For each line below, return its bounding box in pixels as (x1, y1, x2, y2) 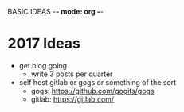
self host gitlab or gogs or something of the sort (18, 77, 177, 87)
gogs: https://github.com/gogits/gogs (30, 86, 155, 95)
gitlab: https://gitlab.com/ (30, 95, 115, 104)
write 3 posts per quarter (30, 69, 113, 79)
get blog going (18, 60, 68, 70)
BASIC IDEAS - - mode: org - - (7, 7, 104, 16)
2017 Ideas (7, 35, 80, 52)
